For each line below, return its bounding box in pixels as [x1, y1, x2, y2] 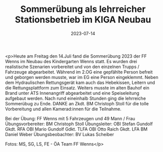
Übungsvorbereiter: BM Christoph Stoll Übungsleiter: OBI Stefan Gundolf [5, 121, 153, 127]
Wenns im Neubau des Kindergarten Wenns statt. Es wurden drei [5, 58, 137, 64]
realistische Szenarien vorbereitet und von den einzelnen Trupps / [5, 64, 140, 70]
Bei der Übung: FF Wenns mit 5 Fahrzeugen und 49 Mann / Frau [5, 115, 135, 121]
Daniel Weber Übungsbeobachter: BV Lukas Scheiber [5, 131, 115, 137]
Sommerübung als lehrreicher [20, 3, 146, 15]
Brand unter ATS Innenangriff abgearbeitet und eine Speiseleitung [5, 90, 140, 96]
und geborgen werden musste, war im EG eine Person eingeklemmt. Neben [5, 74, 159, 80]
